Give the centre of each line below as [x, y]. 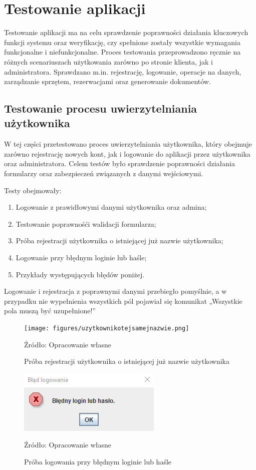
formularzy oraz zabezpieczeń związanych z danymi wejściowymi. [104, 173]
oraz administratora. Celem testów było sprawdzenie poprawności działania [120, 163]
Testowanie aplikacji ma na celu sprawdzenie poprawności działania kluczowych [126, 32]
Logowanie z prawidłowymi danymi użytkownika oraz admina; [111, 207]
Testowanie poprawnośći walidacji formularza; [86, 223]
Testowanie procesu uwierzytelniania [101, 108]
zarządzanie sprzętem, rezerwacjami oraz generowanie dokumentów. [107, 81]
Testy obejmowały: [33, 190]
